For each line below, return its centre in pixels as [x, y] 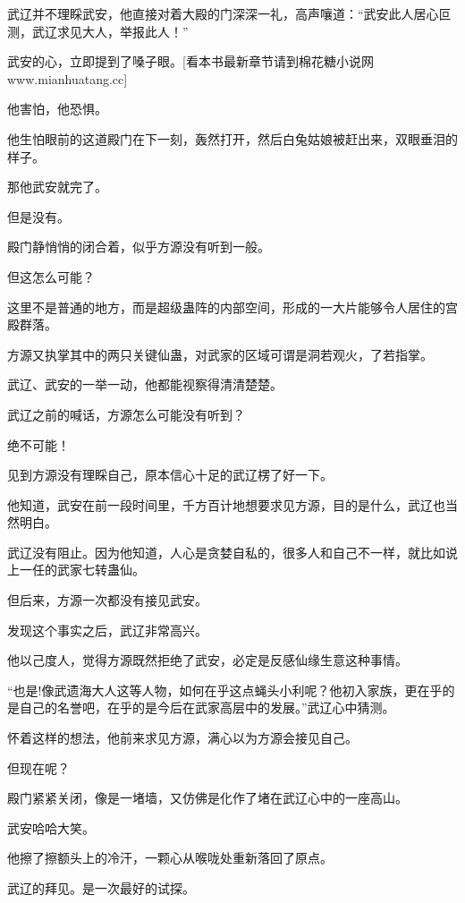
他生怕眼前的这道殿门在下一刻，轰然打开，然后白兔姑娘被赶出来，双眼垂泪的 [232, 138]
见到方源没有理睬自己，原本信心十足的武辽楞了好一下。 [170, 475]
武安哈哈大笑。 [51, 827]
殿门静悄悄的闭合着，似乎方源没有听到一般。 [139, 247]
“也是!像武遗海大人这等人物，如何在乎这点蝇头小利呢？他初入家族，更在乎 [225, 690]
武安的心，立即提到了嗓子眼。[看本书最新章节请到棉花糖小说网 [190, 61]
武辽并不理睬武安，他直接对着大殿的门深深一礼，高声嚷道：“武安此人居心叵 [229, 13]
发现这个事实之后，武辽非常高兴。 [107, 630]
